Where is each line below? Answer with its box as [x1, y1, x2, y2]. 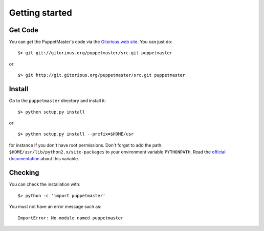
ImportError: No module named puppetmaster [18, 215, 124, 221]
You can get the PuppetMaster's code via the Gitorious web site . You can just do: [9, 39, 173, 45]
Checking [9, 168, 39, 177]
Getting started [9, 7, 72, 18]
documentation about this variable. [9, 156, 79, 162]
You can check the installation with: [9, 181, 81, 188]
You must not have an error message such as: [9, 204, 102, 210]
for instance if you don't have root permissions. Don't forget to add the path [9, 142, 162, 148]
